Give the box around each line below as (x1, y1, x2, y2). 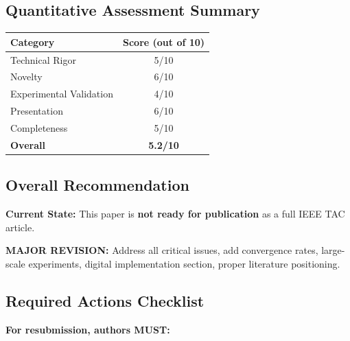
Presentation (10, 104, 63, 118)
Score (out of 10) (123, 34, 205, 49)
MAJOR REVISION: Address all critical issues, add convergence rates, (5, 243, 318, 257)
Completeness (10, 120, 68, 134)
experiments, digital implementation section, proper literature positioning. (28, 256, 340, 270)
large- (321, 243, 345, 257)
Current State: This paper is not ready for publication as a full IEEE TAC (5, 207, 345, 221)
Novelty (10, 69, 43, 84)
